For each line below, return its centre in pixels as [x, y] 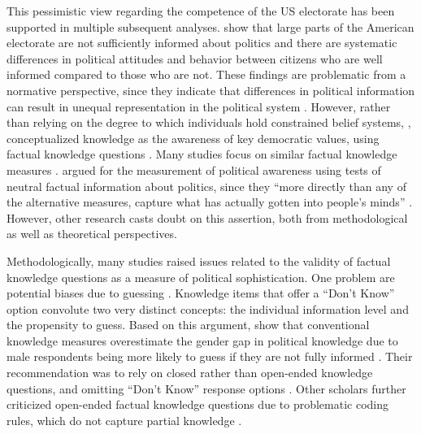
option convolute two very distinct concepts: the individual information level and [208, 308]
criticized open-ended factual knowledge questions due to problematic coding [198, 404]
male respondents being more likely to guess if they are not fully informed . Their [210, 356]
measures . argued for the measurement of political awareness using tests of [194, 169]
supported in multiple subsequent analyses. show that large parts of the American [210, 26]
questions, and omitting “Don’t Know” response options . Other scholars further [206, 388]
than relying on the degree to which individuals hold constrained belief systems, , [209, 122]
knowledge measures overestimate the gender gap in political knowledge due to [202, 340]
